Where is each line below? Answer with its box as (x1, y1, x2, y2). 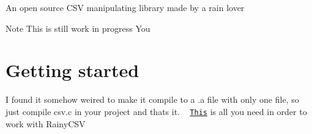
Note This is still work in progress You (6, 21, 150, 34)
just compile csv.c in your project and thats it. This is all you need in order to (6, 105, 307, 117)
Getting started (6, 58, 139, 83)
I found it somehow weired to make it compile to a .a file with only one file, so (6, 93, 299, 106)
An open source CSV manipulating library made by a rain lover (6, 1, 245, 13)
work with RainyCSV (6, 117, 86, 130)
